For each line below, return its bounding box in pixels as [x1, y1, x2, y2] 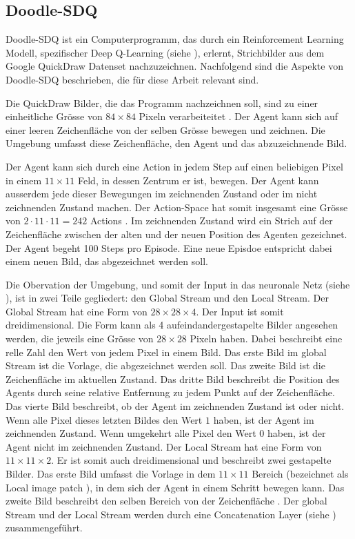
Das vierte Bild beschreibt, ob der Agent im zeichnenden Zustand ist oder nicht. [6, 399, 345, 413]
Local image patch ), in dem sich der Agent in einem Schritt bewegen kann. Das [6, 480, 345, 494]
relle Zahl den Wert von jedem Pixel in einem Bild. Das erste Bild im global [6, 344, 327, 359]
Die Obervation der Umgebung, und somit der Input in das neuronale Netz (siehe [6, 277, 350, 291]
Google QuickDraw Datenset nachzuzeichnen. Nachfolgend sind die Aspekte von [6, 59, 343, 73]
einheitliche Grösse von [6, 109, 103, 124]
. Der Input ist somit [196, 304, 284, 318]
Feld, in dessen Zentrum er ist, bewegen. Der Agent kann [78, 173, 319, 187]
